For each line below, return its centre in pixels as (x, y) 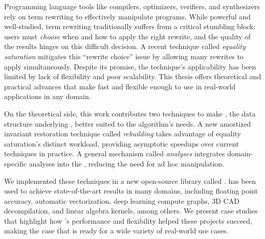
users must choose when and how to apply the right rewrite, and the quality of (127, 36)
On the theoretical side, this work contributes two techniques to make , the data (130, 113)
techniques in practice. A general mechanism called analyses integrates (115, 153)
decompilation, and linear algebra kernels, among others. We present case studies (131, 211)
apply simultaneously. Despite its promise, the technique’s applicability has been (130, 66)
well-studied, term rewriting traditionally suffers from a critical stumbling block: (130, 26)
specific (16, 163)
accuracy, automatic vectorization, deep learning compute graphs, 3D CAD (122, 200)
